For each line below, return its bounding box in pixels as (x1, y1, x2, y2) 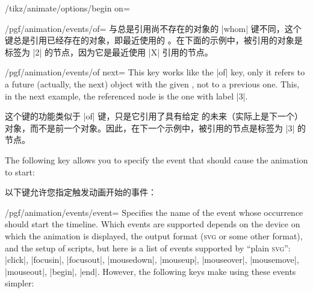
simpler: (5, 277, 34, 289)
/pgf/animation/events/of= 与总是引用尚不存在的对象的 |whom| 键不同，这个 (5, 22, 302, 34)
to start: (5, 165, 35, 178)
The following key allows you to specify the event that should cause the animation (5, 153, 308, 166)
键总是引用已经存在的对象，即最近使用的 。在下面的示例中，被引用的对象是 (5, 34, 303, 46)
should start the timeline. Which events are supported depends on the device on (5, 218, 300, 230)
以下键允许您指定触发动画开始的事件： (5, 186, 156, 198)
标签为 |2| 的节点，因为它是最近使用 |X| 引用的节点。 (5, 45, 213, 58)
